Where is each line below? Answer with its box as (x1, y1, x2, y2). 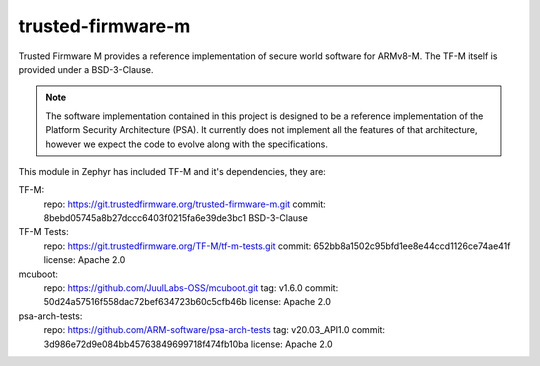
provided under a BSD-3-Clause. (18, 63, 154, 75)
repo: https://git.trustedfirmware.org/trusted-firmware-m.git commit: (43, 198, 327, 210)
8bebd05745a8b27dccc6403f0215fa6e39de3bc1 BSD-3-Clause (43, 212, 309, 224)
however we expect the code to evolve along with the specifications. (45, 138, 329, 150)
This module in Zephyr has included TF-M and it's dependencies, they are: (18, 165, 327, 177)
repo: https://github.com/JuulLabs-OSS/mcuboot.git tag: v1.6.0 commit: (43, 282, 339, 294)
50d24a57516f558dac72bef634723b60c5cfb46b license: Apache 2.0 (43, 296, 332, 308)
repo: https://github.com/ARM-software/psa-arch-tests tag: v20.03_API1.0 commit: (43, 324, 385, 336)
